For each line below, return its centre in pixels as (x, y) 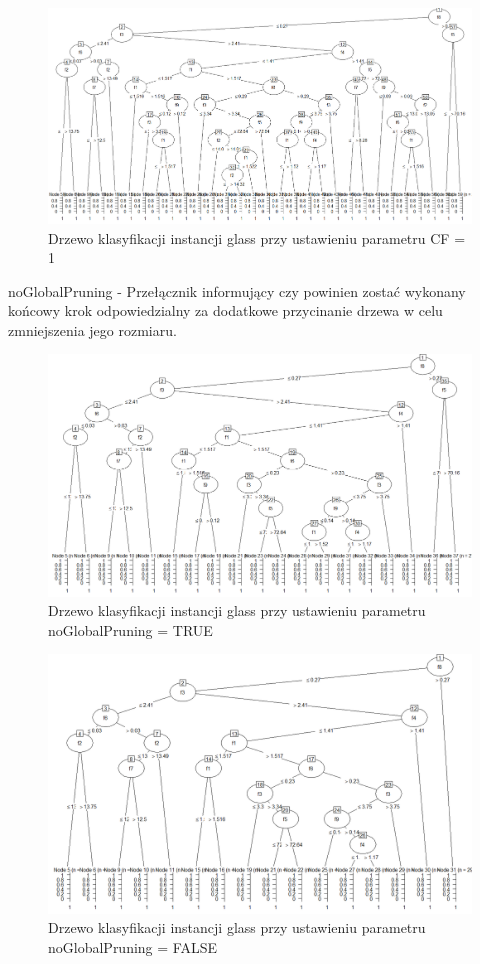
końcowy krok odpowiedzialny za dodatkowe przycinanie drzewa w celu (225, 310)
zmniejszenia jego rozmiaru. (92, 329)
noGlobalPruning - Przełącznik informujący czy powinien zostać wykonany (237, 290)
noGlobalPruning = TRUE (130, 629)
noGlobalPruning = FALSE (132, 946)
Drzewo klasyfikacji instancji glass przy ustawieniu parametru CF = (257, 237)
